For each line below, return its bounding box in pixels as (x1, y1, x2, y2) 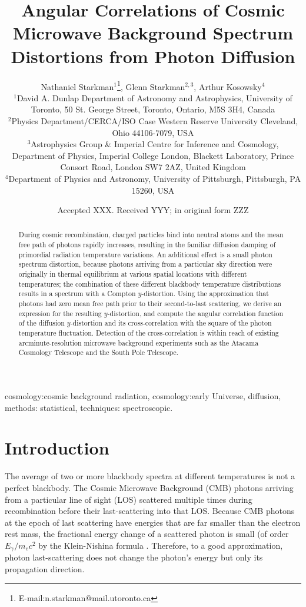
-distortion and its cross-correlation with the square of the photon (70, 318, 272, 328)
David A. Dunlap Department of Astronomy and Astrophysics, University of (16, 91, 292, 104)
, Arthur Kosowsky (194, 80, 262, 92)
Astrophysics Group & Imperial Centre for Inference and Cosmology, (31, 138, 279, 150)
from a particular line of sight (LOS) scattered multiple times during (5, 493, 252, 505)
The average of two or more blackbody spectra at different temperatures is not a (5, 470, 295, 482)
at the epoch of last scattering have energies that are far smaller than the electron (5, 516, 301, 528)
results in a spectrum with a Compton (18, 288, 136, 298)
